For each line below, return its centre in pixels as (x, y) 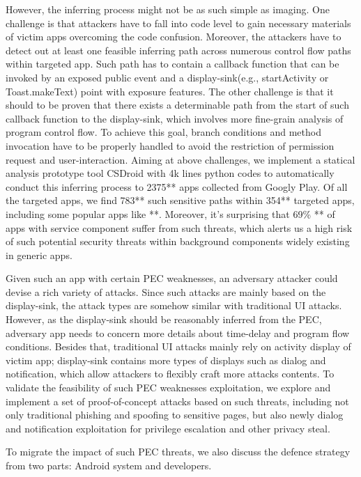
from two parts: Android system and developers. (109, 465)
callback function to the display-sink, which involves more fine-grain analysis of (175, 118)
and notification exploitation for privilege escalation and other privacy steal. (168, 428)
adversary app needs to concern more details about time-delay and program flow (178, 333)
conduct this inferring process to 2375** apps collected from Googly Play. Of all (177, 186)
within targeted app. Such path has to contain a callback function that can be (172, 64)
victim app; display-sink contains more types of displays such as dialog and (166, 360)
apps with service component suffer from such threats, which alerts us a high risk (179, 227)
